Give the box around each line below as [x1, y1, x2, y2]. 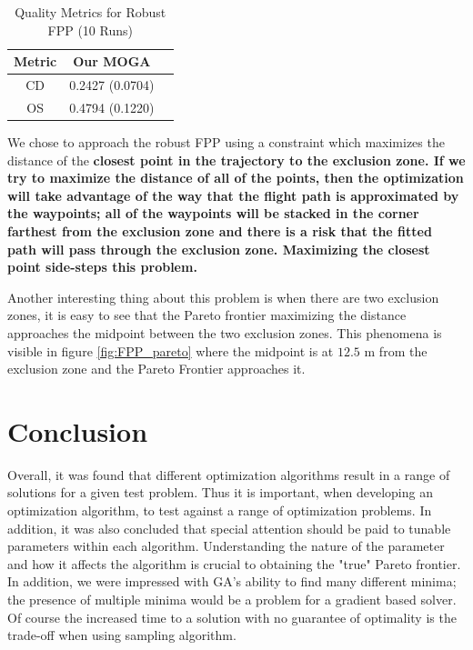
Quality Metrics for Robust [15, 3, 166, 21]
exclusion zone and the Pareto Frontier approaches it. [7, 359, 306, 378]
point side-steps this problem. [7, 257, 197, 276]
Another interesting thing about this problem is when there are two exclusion [7, 287, 439, 306]
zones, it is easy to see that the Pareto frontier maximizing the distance [7, 305, 407, 325]
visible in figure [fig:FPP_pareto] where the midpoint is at [7, 341, 334, 360]
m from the [364, 341, 428, 360]
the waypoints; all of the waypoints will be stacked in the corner [7, 204, 419, 223]
